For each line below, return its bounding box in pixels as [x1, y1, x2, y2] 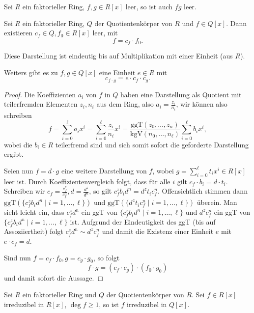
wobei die [4, 139, 32, 149]
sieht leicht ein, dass [4, 207, 64, 217]
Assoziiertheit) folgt [4, 226, 63, 236]
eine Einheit [99, 67, 136, 77]
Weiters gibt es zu [4, 67, 58, 77]
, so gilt [89, 186, 112, 196]
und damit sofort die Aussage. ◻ [4, 273, 104, 283]
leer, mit [92, 28, 118, 38]
